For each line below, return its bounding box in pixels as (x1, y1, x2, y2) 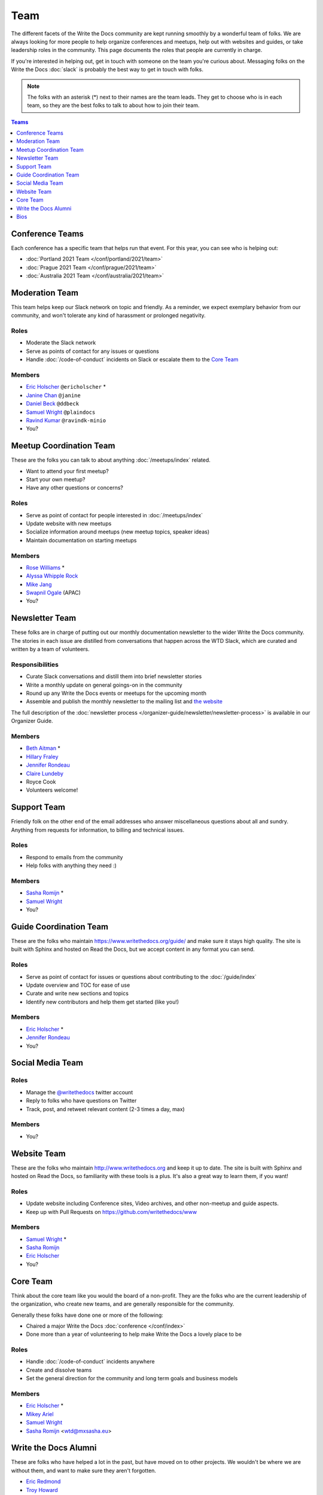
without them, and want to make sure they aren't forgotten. (11, 1467, 157, 1474)
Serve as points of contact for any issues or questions (26, 347, 160, 355)
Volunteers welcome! (26, 786, 78, 794)
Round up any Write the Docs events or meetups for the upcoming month (26, 689, 206, 697)
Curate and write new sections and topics (26, 990, 129, 997)
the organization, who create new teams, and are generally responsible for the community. (11, 1301, 234, 1308)
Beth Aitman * (26, 745, 61, 752)
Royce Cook (26, 778, 56, 785)
